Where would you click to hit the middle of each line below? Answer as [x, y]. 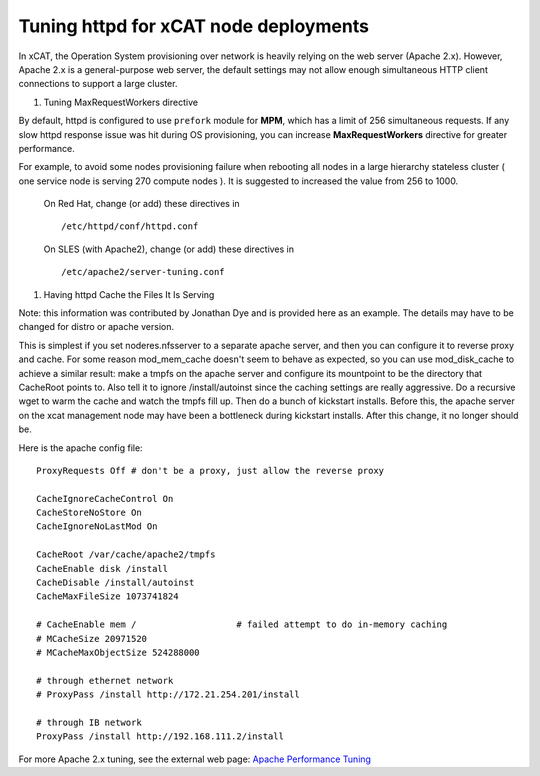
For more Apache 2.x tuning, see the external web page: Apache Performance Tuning [195, 759]
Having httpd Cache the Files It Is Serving [129, 294]
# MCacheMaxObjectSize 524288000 [118, 652]
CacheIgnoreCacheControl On [105, 498]
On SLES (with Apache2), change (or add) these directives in [169, 249]
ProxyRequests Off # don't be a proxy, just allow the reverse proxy [210, 470]
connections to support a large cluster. [98, 84]
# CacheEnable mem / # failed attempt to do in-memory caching [242, 624]
